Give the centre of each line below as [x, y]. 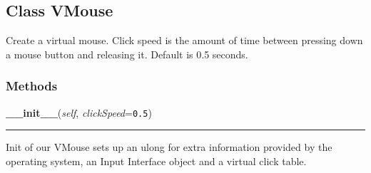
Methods [32, 86]
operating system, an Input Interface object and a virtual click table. [156, 161]
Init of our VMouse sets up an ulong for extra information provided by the [169, 147]
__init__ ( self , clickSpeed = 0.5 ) [79, 112]
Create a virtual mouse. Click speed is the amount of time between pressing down [184, 40]
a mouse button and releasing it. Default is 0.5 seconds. [127, 54]
